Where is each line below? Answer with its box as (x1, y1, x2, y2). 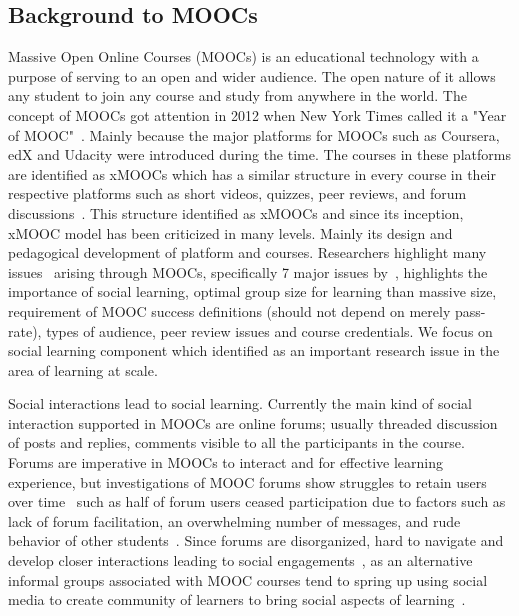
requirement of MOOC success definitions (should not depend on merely (8, 300, 451, 321)
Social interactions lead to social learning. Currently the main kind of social (8, 393, 472, 414)
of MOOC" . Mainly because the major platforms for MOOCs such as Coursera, (8, 124, 500, 145)
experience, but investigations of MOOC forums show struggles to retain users (8, 471, 487, 492)
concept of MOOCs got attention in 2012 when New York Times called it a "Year (8, 104, 507, 125)
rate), (8, 320, 42, 341)
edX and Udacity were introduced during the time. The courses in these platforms (8, 144, 511, 165)
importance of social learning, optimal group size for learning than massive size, (8, 281, 497, 302)
